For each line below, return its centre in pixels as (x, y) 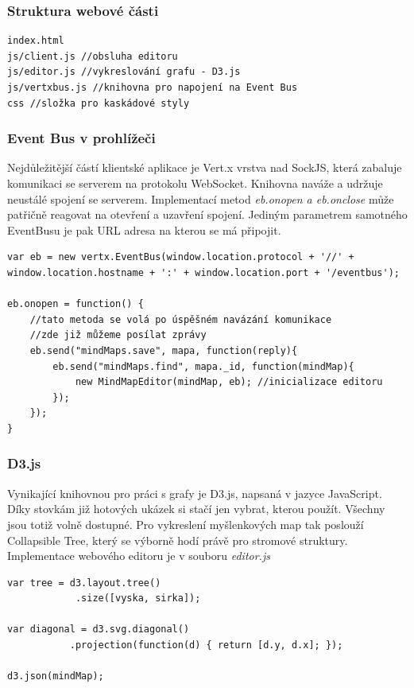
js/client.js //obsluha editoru (93, 56)
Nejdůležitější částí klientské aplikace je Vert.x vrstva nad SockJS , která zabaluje (205, 167)
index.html (36, 41)
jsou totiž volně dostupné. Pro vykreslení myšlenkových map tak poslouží (186, 524)
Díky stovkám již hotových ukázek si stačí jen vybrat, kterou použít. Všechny (196, 509)
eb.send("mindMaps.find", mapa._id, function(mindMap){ (203, 366)
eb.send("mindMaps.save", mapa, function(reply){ (164, 350)
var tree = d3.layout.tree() (84, 583)
